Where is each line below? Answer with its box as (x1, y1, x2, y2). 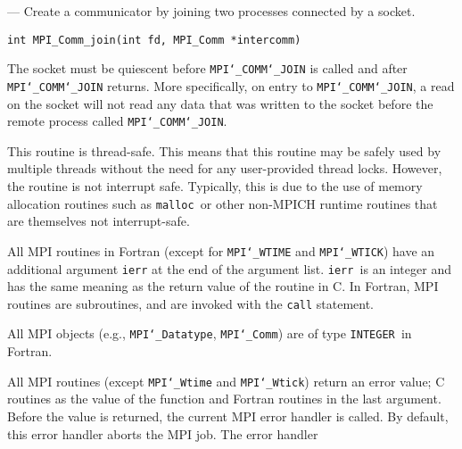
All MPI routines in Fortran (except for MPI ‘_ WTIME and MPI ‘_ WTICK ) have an (7, 241, 435, 260)
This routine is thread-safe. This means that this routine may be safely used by (7, 141, 441, 160)
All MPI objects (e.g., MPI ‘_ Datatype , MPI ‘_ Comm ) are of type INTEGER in (7, 324, 412, 343)
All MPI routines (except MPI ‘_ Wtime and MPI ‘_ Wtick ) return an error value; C (7, 371, 445, 390)
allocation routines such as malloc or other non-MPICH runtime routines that (7, 194, 438, 212)
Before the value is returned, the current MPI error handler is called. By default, (7, 406, 449, 425)
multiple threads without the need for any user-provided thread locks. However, (7, 159, 442, 178)
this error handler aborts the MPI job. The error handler (7, 424, 318, 443)
